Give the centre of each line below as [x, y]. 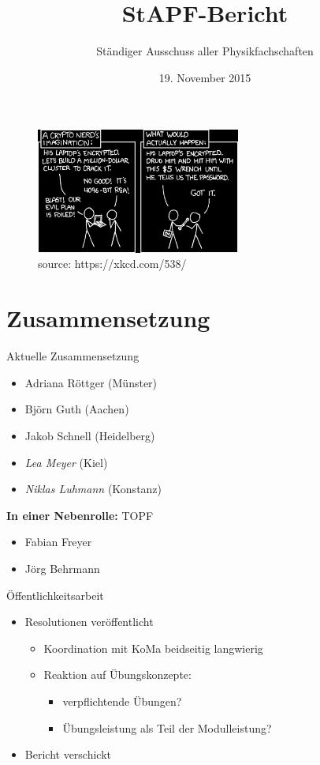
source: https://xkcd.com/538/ [112, 264]
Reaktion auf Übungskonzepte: [117, 675]
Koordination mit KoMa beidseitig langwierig [153, 648]
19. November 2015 [205, 77]
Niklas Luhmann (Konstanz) [93, 489]
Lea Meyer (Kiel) [66, 462]
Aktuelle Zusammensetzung [73, 356]
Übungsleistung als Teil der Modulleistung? [167, 727]
